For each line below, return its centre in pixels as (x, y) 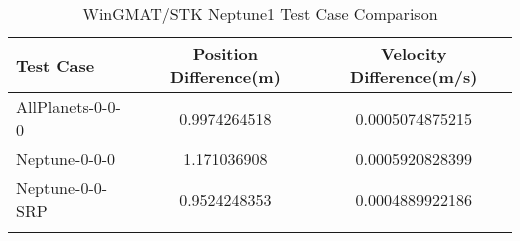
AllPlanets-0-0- (68, 106)
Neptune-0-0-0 (66, 158)
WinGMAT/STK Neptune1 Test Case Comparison (260, 13)
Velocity (414, 53)
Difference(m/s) (414, 76)
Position (225, 53)
